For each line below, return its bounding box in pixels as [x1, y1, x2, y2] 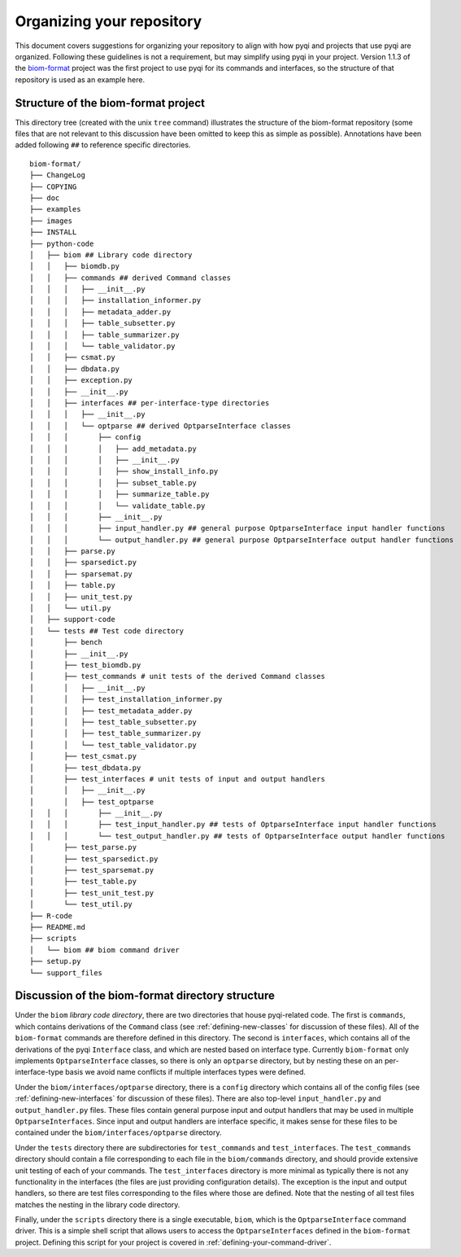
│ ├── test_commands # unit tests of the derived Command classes [29, 672, 325, 681]
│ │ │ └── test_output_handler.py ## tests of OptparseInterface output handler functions [29, 831, 446, 840]
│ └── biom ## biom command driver [29, 945, 180, 954]
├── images [29, 216, 73, 226]
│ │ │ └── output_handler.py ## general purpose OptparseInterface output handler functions [29, 535, 454, 545]
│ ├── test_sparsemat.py [29, 865, 154, 875]
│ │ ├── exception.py [29, 375, 133, 385]
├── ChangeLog [29, 171, 85, 180]
